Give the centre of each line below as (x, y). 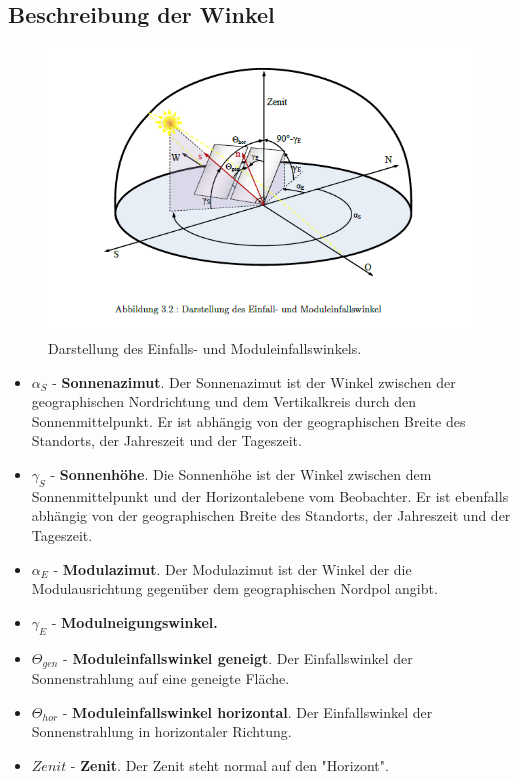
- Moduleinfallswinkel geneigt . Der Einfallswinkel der (238, 657)
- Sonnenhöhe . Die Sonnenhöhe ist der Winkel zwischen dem (241, 473)
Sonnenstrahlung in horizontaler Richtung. (161, 731)
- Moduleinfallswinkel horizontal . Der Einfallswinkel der (247, 711)
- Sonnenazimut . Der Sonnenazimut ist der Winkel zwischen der (254, 381)
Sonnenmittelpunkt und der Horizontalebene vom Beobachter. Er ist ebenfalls (270, 495)
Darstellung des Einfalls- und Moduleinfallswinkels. (205, 347)
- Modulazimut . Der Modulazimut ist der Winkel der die (232, 568)
